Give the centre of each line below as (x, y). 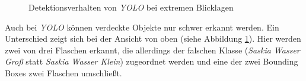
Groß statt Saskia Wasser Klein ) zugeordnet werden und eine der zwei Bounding (152, 61)
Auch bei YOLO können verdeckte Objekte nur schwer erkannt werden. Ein (142, 27)
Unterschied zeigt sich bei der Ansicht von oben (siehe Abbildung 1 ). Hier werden (153, 38)
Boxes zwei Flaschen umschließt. (63, 72)
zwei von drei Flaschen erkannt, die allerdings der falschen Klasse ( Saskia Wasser (152, 50)
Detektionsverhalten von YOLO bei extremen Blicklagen (131, 7)
